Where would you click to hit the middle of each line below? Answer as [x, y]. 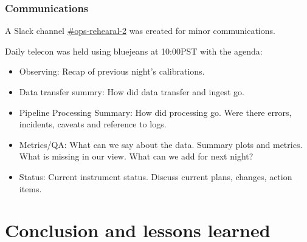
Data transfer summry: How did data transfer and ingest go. [132, 92]
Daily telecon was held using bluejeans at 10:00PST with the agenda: [134, 51]
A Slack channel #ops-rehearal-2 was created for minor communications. [140, 31]
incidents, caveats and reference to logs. [93, 124]
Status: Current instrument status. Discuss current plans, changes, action [156, 176]
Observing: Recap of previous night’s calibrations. [112, 71]
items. [30, 188]
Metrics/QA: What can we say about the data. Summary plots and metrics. [161, 144]
